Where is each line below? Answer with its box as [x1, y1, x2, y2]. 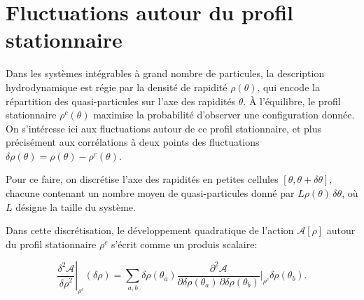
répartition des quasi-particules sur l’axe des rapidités [6, 93, 236, 108]
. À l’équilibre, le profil [243, 93, 341, 108]
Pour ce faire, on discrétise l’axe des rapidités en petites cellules [6, 172, 279, 186]
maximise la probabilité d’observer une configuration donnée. [93, 107, 355, 122]
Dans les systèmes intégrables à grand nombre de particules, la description [6, 66, 325, 81]
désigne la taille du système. [15, 199, 136, 214]
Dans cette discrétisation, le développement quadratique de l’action [6, 223, 294, 238]
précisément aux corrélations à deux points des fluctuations [6, 135, 260, 149]
